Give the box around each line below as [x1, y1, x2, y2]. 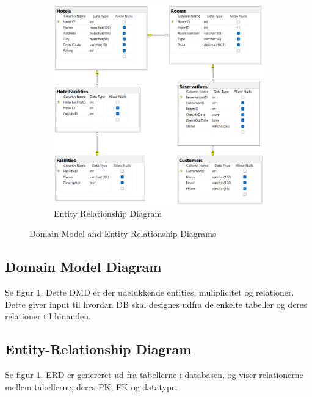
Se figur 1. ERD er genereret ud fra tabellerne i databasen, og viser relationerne [5, 368, 303, 381]
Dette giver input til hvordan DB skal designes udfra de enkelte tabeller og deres [5, 297, 307, 310]
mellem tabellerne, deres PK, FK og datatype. [5, 380, 178, 393]
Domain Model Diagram [5, 257, 162, 276]
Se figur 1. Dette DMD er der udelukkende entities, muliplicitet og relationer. [5, 286, 294, 299]
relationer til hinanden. [5, 310, 91, 322]
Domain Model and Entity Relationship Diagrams [29, 227, 216, 240]
